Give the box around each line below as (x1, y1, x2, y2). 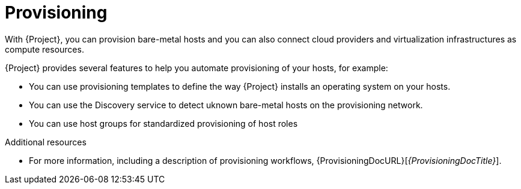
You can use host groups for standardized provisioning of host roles (29, 118, 298, 129)
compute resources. (5, 44, 84, 54)
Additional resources (5, 136, 87, 147)
